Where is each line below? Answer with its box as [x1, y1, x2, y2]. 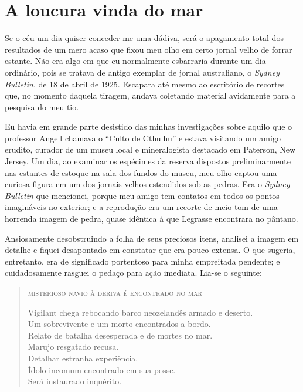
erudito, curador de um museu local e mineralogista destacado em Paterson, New [5, 143, 296, 156]
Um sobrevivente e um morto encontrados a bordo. [28, 317, 211, 330]
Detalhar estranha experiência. [28, 352, 138, 364]
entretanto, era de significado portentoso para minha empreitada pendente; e [5, 255, 280, 267]
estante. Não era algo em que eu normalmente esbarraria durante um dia [5, 55, 266, 67]
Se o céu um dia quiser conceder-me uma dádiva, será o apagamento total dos [5, 32, 284, 44]
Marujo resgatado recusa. [28, 340, 119, 353]
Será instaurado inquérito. [28, 375, 122, 387]
